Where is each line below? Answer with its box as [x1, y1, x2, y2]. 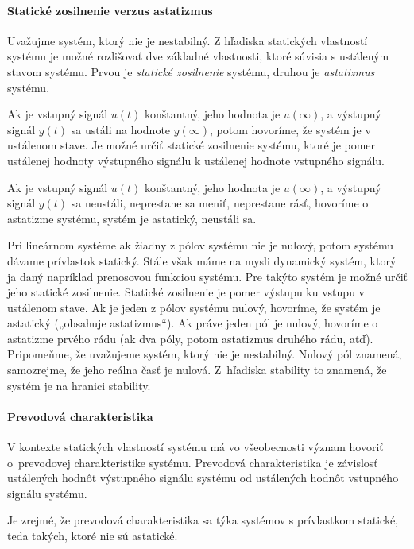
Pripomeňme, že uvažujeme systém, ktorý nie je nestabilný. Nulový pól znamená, [7, 346, 402, 362]
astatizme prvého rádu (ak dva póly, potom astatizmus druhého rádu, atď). [7, 330, 373, 346]
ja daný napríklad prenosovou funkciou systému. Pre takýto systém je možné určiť [7, 268, 408, 284]
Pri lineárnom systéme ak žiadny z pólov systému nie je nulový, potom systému [7, 237, 394, 253]
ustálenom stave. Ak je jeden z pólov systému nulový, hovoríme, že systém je [7, 299, 381, 315]
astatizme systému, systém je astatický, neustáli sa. [7, 210, 257, 226]
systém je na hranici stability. [7, 377, 151, 393]
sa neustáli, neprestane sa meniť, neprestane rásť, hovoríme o [71, 195, 369, 211]
